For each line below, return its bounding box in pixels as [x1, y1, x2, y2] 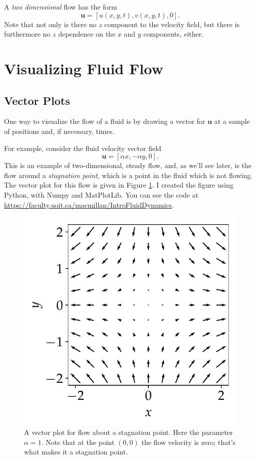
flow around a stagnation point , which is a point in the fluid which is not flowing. [4, 170, 253, 180]
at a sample [214, 116, 250, 126]
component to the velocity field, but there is [104, 19, 239, 29]
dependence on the [58, 29, 116, 39]
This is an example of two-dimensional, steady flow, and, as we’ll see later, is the [4, 160, 252, 171]
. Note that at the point [41, 436, 115, 447]
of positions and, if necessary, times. [4, 125, 115, 136]
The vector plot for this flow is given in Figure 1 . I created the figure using [4, 180, 233, 190]
